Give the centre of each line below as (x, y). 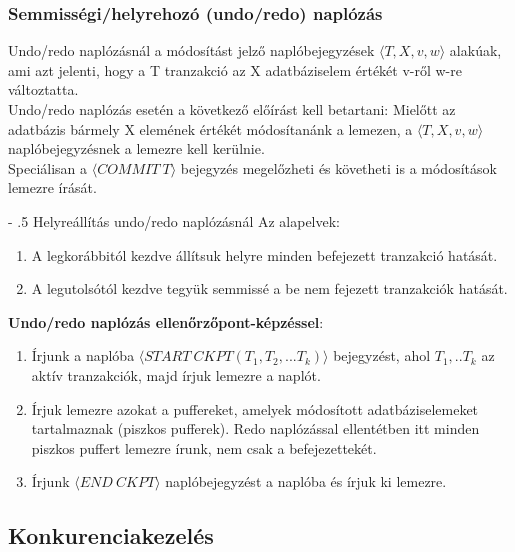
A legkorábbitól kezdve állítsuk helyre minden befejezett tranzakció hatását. (264, 254)
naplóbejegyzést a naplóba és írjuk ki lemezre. (306, 481)
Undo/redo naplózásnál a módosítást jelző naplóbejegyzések (191, 50)
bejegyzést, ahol (382, 355)
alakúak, (475, 50)
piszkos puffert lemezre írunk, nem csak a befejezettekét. (204, 447)
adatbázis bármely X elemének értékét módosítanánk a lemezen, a (210, 128)
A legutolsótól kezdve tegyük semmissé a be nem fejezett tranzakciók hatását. (269, 288)
